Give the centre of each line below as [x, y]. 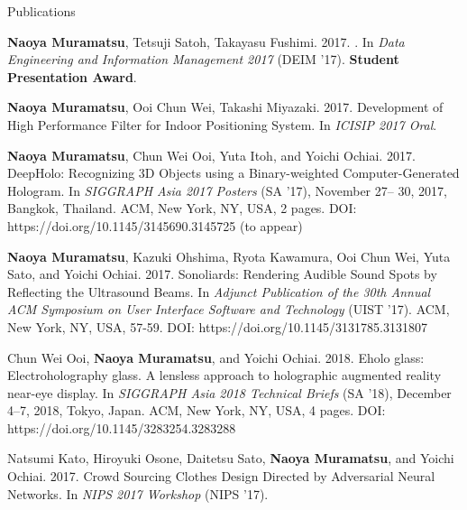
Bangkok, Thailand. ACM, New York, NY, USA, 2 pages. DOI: [182, 208]
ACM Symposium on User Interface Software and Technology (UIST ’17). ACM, [229, 309]
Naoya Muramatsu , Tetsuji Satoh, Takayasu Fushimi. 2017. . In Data [206, 41]
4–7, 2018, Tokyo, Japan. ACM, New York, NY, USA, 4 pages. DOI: [197, 410]
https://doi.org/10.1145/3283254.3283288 [122, 427]
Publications [41, 11]
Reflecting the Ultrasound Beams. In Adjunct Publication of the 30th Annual [219, 291]
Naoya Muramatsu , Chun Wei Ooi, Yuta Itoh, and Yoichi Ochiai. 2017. [211, 155]
